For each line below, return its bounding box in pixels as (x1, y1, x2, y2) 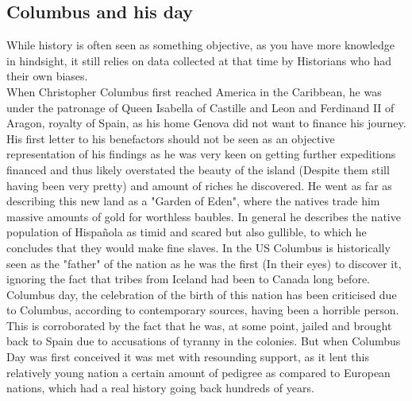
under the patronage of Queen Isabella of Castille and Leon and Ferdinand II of (6, 99, 395, 115)
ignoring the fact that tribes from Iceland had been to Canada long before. (6, 271, 370, 287)
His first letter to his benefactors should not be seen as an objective (6, 130, 335, 146)
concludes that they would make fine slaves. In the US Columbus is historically (6, 239, 391, 255)
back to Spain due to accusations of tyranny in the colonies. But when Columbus (6, 333, 401, 349)
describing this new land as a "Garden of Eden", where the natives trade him (6, 193, 380, 209)
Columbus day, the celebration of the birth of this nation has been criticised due (6, 286, 397, 302)
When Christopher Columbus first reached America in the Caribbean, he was (6, 83, 382, 99)
